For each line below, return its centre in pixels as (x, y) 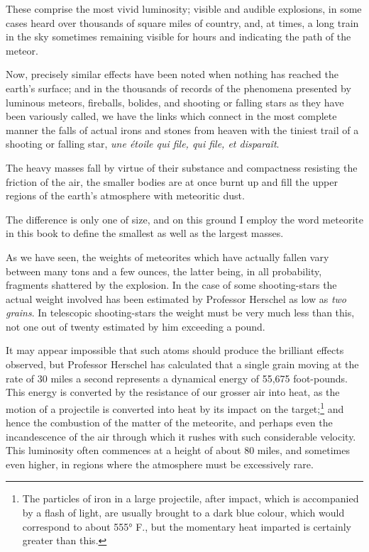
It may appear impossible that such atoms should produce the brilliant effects (175, 350)
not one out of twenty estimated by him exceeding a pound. (136, 326)
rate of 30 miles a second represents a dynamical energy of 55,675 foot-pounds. (177, 378)
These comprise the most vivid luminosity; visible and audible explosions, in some (184, 9)
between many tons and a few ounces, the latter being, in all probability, (164, 271)
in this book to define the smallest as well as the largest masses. (145, 233)
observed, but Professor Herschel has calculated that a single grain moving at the (182, 364)
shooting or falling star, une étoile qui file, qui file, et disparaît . (143, 144)
